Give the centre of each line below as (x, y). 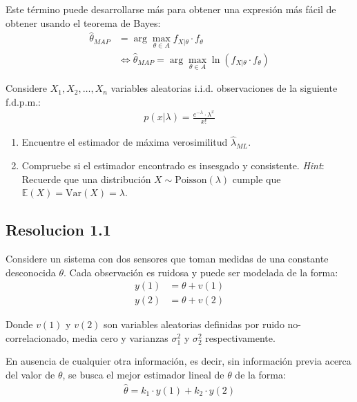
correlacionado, (37, 337)
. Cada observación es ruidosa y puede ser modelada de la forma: (201, 272)
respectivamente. (240, 337)
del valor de (30, 375)
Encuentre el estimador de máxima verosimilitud (125, 142)
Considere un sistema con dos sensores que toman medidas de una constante (167, 259)
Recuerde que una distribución (86, 179)
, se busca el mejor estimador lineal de (143, 375)
